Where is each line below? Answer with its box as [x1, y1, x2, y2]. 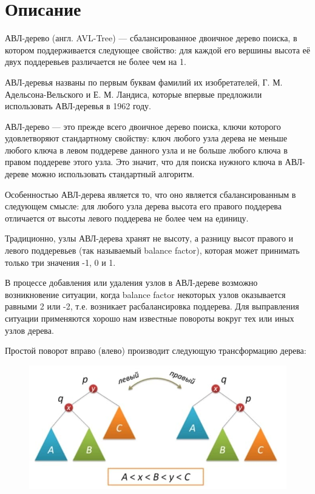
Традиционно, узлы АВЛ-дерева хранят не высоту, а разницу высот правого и [5, 232, 294, 245]
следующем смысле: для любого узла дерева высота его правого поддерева [5, 200, 282, 212]
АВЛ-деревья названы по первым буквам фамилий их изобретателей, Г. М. [5, 75, 283, 88]
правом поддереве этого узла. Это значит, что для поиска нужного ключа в [5, 155, 282, 168]
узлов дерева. [5, 323, 54, 336]
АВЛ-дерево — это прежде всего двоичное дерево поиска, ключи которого [5, 120, 281, 132]
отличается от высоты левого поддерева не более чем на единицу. [5, 211, 249, 224]
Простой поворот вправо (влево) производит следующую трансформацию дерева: [5, 344, 307, 357]
